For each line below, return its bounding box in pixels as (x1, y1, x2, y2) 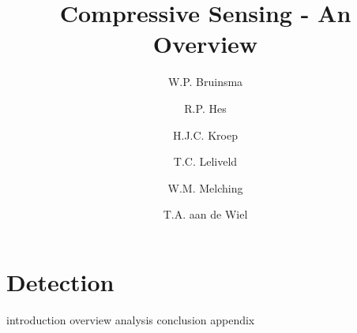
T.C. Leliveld (173, 153, 238, 170)
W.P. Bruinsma (167, 73, 243, 90)
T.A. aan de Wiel (163, 206, 248, 223)
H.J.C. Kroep (173, 126, 238, 143)
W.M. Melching (167, 179, 243, 196)
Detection (6, 265, 115, 297)
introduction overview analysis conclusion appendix (6, 311, 255, 327)
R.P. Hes (184, 99, 227, 116)
